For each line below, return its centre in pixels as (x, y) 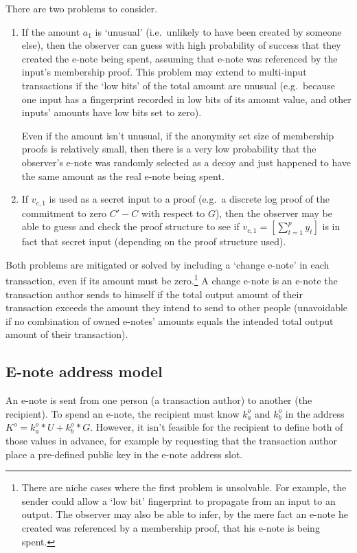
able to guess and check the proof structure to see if (130, 226)
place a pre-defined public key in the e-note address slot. (124, 454)
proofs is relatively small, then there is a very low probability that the (169, 149)
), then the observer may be (274, 213)
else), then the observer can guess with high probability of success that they (181, 45)
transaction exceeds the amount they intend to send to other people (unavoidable (177, 307)
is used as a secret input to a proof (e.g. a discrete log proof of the (189, 199)
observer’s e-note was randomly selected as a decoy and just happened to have (186, 162)
